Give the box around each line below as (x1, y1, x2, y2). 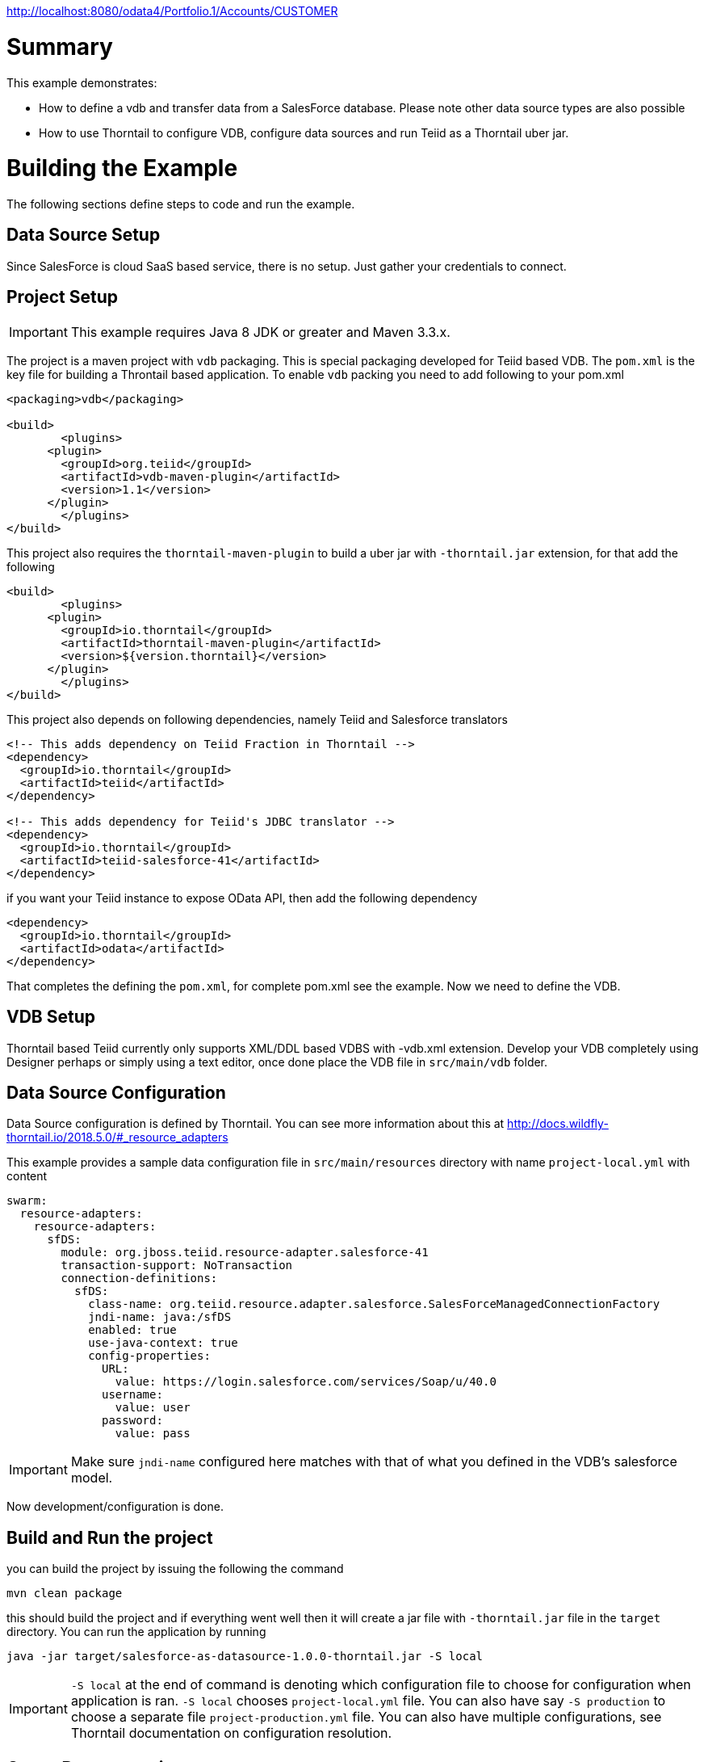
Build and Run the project (6, 1527, 213, 1548)
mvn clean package (6, 1587, 123, 1600)
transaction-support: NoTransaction (61, 1259, 293, 1272)
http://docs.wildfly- (507, 1116, 609, 1131)
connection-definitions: (61, 1272, 218, 1285)
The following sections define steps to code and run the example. (6, 197, 355, 211)
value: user (115, 1401, 191, 1415)
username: (102, 1388, 163, 1402)
